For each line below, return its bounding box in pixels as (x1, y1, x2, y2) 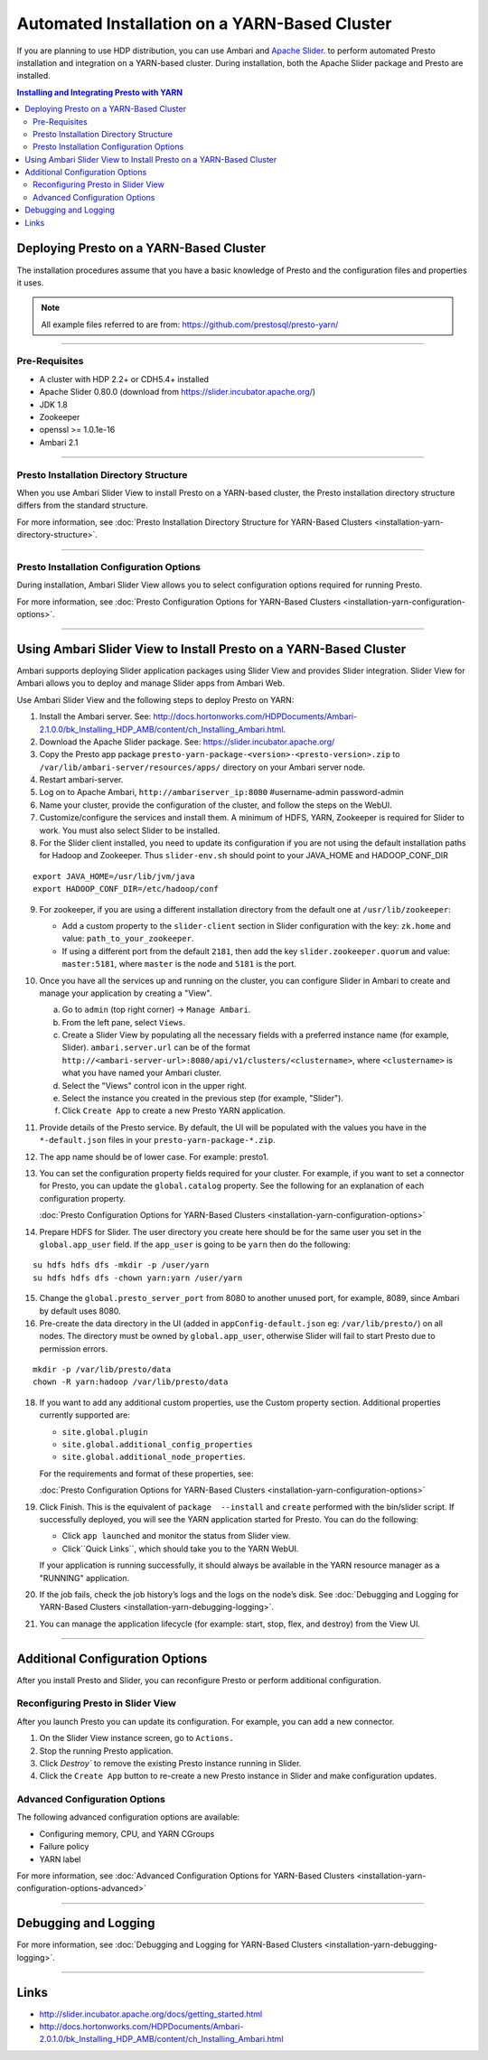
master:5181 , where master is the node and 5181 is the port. (61, 959, 297, 969)
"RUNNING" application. (39, 1572, 130, 1583)
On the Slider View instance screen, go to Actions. (39, 1733, 234, 1744)
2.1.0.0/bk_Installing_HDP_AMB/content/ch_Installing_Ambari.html (39, 724, 284, 735)
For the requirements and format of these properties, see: (39, 1468, 254, 1479)
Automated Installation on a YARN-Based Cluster (16, 14, 392, 33)
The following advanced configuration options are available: (16, 1812, 240, 1822)
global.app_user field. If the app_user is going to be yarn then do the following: (39, 1239, 352, 1250)
